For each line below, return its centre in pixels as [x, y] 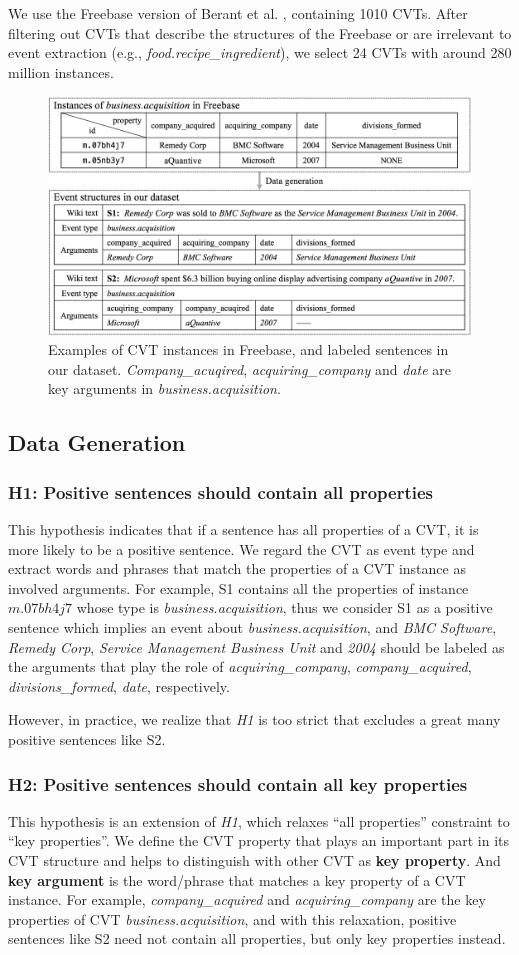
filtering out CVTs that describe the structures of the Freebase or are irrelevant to [260, 32]
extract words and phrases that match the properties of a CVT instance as [237, 568]
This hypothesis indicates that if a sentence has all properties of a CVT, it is [243, 529]
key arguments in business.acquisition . [164, 388]
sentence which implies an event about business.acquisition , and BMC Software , [252, 627]
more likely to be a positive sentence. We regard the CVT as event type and [241, 548]
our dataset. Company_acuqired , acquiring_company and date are [250, 368]
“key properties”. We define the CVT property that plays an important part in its [258, 840]
